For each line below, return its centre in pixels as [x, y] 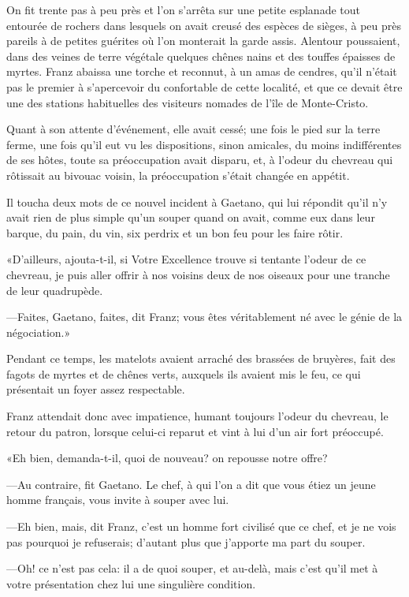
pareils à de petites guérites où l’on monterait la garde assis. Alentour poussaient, [203, 41]
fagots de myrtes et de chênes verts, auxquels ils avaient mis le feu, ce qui [184, 373]
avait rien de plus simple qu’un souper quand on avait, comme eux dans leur [191, 217]
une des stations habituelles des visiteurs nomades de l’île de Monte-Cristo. [188, 102]
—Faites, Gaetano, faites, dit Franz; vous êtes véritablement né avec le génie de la [204, 317]
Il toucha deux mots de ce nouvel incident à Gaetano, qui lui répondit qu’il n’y [197, 201]
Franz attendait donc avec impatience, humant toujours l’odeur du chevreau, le [197, 416]
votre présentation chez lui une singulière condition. [131, 583]
